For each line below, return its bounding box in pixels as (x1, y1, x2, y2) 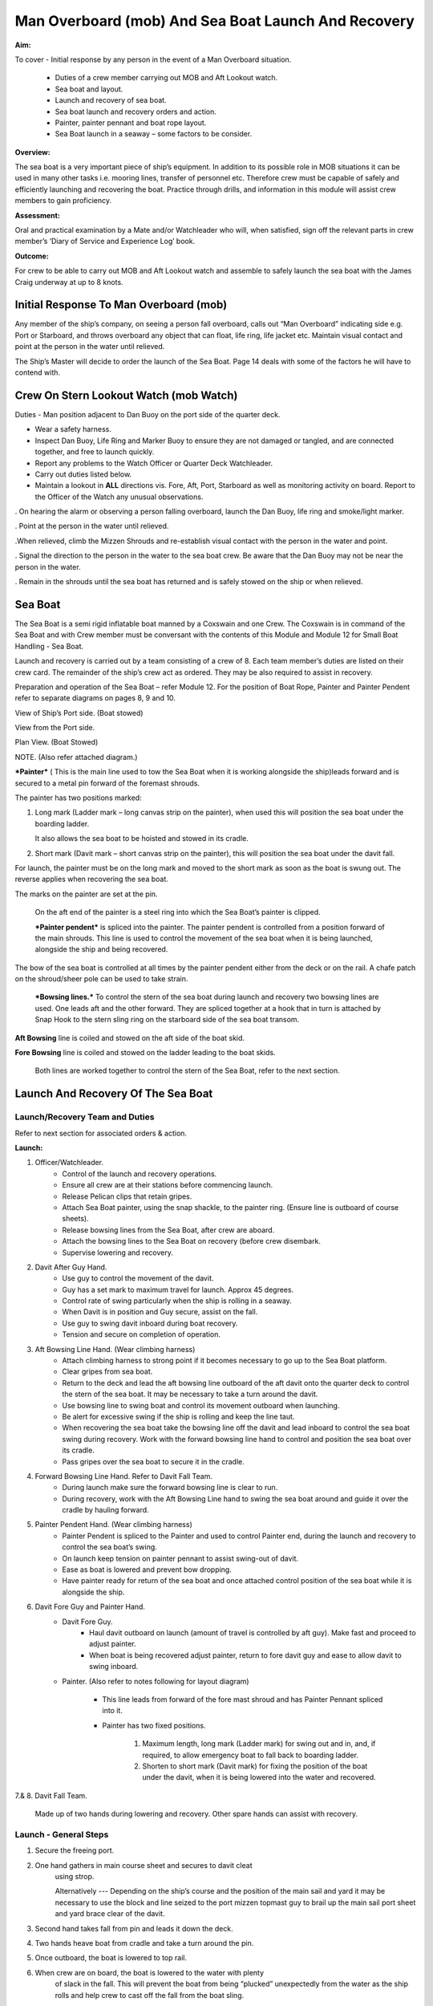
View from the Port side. (14, 723, 95, 733)
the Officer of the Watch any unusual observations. (34, 492, 204, 501)
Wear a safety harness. (34, 424, 111, 434)
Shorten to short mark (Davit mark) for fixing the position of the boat (142, 1761, 368, 1771)
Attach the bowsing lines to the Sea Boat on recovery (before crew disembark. (62, 1236, 321, 1246)
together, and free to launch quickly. (34, 447, 155, 457)
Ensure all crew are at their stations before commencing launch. (62, 1180, 273, 1190)
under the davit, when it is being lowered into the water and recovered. (142, 1773, 376, 1782)
